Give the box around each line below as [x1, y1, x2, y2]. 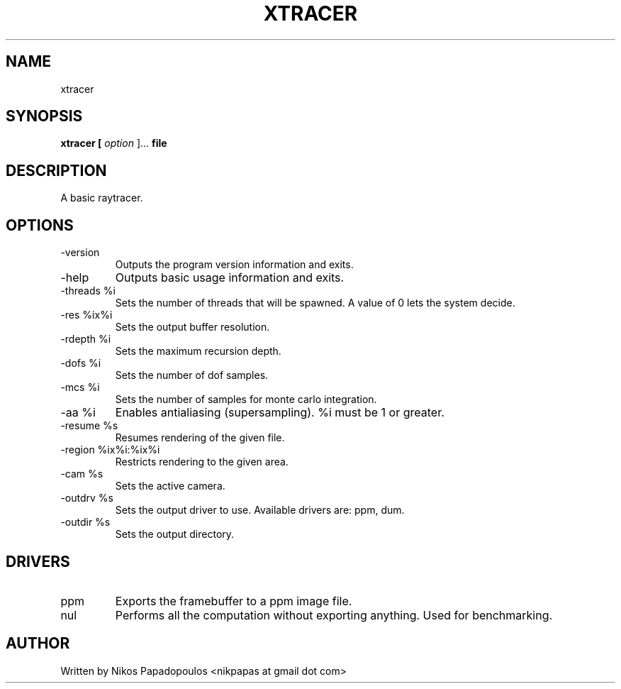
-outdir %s [60, 516, 111, 529]
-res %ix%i [60, 309, 113, 321]
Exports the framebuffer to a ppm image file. [115, 593, 352, 608]
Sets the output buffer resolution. [115, 321, 270, 334]
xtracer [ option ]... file [60, 137, 167, 150]
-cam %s [60, 468, 103, 480]
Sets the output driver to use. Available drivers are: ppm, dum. [115, 504, 405, 517]
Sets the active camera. [115, 480, 225, 492]
